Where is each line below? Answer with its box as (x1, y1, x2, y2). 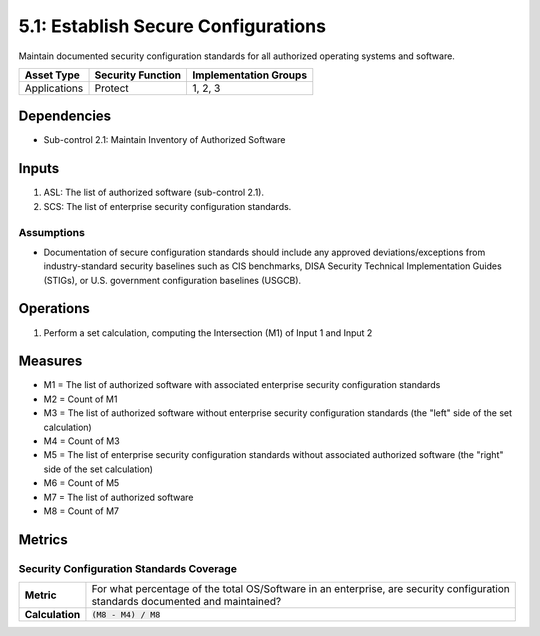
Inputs (18, 160, 60, 177)
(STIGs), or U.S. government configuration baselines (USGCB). (43, 274, 302, 286)
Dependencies (18, 108, 112, 125)
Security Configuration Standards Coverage (18, 561, 237, 575)
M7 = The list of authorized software (43, 491, 194, 503)
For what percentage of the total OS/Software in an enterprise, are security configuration (91, 582, 510, 596)
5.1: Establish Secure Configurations (18, 15, 327, 37)
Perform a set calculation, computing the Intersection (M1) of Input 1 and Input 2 (43, 326, 373, 339)
